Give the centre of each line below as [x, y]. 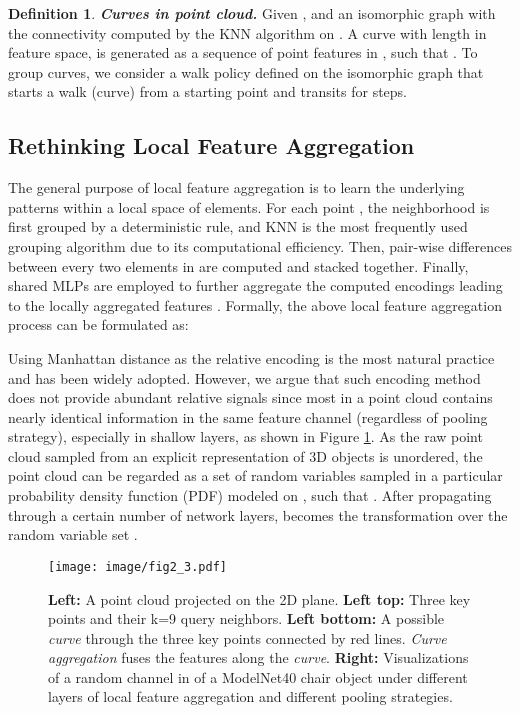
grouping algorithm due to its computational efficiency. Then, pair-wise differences [260, 245]
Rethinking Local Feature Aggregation [211, 145]
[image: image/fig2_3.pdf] [137, 566]
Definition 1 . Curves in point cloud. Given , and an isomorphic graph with [252, 13]
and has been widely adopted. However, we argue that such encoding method [244, 377]
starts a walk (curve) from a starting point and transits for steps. [207, 91]
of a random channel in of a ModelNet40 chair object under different [258, 676]
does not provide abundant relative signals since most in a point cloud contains [250, 397]
